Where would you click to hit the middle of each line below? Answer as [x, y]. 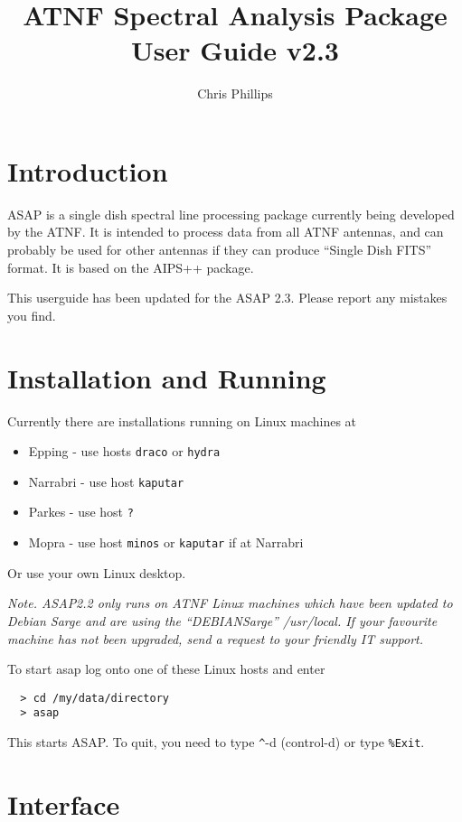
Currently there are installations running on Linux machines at [182, 420]
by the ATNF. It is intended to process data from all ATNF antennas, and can [226, 232]
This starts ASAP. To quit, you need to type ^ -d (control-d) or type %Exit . [216, 742]
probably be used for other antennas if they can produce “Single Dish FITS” [220, 250]
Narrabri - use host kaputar [106, 481]
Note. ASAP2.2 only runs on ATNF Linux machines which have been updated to [230, 603]
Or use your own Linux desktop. [97, 572]
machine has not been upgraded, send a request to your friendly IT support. [216, 638]
